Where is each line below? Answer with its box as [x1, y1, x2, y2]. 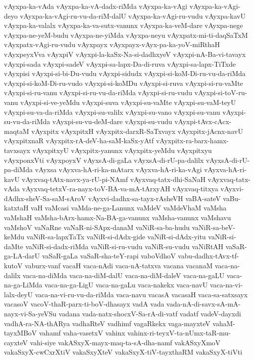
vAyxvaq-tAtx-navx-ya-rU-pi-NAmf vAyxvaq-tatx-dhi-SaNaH [22, 174, 206, 184]
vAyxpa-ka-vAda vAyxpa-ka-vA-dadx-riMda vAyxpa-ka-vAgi [4, 1, 187, 11]
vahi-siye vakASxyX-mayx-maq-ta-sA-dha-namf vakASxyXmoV [30, 337, 221, 347]
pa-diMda [4, 164, 33, 175]
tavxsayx [4, 145, 30, 155]
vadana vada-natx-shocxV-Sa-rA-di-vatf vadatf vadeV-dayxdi [59, 309, 241, 318]
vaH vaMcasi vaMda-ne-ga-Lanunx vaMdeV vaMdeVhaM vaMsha [30, 203, 227, 213]
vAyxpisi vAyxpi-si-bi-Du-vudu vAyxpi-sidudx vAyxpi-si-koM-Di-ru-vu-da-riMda [4, 68, 246, 78]
